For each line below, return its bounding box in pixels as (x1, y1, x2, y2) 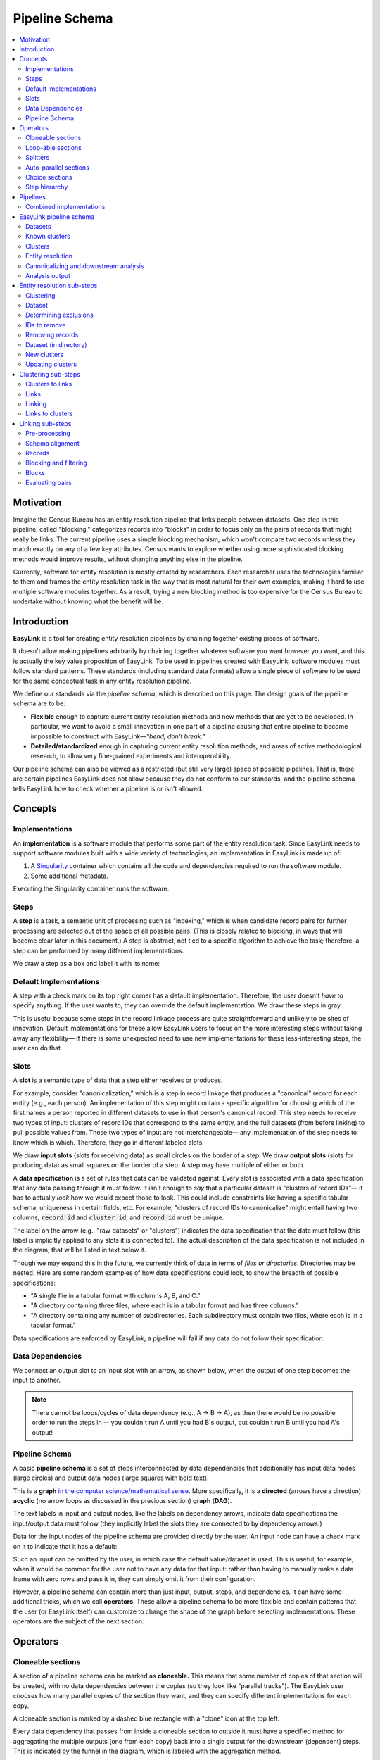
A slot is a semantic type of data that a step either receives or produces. (13, 1076, 223, 1084)
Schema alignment (25, 439, 80, 447)
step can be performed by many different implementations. (13, 946, 184, 955)
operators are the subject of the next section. (13, 1617, 144, 1626)
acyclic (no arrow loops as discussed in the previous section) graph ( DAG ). (13, 1496, 232, 1504)
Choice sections (25, 173, 72, 182)
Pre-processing (25, 429, 70, 438)
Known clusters (25, 232, 70, 241)
